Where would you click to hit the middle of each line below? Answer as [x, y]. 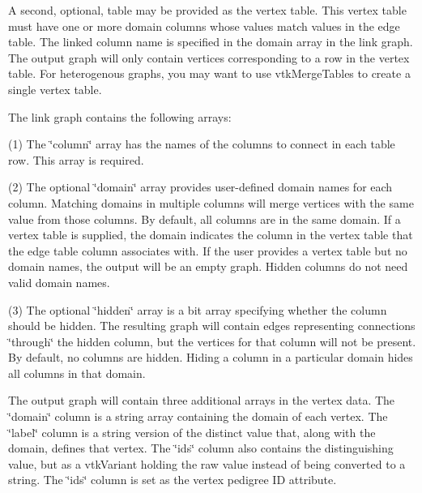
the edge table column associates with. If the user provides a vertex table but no [208, 250]
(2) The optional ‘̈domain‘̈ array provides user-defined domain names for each [200, 187]
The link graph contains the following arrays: [120, 116]
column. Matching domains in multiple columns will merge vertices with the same [211, 202]
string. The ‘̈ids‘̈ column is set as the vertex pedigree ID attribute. [173, 480]
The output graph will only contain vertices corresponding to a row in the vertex [209, 57]
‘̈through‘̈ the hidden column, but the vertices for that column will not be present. [212, 341]
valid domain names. [59, 282]
